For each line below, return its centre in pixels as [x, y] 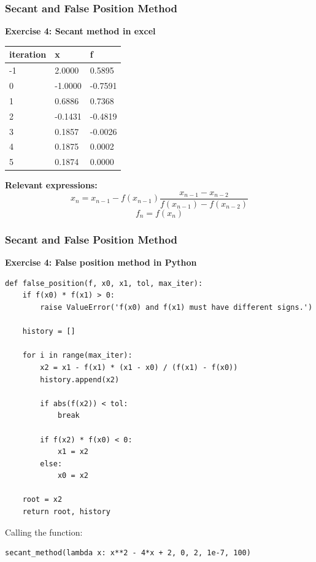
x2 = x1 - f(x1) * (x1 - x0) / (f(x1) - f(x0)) [139, 367]
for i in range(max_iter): [77, 356]
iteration [28, 54]
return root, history [66, 512]
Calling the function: [44, 532]
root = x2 [42, 500]
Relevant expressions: [51, 185]
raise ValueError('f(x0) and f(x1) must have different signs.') [176, 307]
